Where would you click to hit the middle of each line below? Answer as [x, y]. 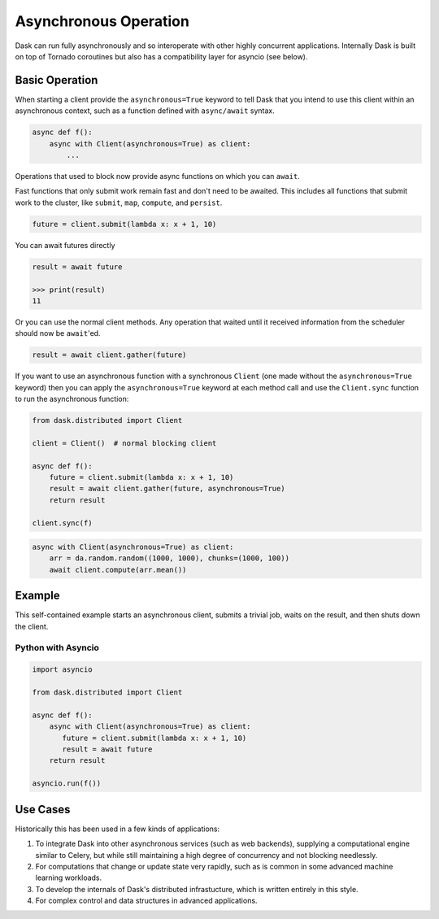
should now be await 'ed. [58, 333]
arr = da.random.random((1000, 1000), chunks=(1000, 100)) [170, 558]
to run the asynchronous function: [72, 399]
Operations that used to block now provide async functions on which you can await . [157, 176]
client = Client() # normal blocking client [124, 443]
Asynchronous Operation [102, 21]
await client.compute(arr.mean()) [118, 570]
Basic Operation [57, 80]
